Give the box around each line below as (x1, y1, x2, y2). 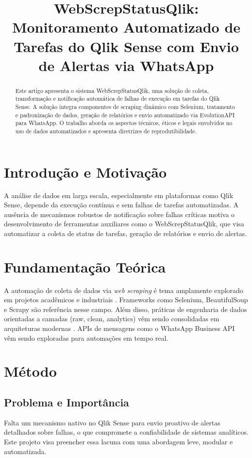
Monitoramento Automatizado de (12, 17, 241, 37)
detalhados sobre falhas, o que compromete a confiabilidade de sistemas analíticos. (4, 427, 249, 437)
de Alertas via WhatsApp (38, 55, 214, 75)
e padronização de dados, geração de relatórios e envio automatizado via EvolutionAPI (15, 110, 235, 119)
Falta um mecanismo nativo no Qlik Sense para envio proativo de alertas (4, 417, 220, 427)
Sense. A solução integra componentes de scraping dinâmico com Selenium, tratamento (15, 103, 235, 111)
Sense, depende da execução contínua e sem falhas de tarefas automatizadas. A (4, 200, 238, 210)
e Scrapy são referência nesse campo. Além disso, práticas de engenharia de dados (4, 304, 247, 314)
